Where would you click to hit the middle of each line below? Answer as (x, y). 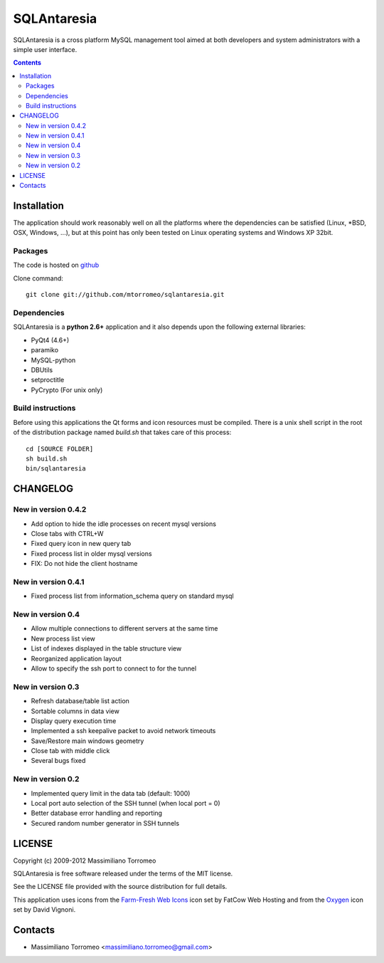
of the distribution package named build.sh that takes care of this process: (122, 432)
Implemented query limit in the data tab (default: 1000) (111, 793)
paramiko (45, 350)
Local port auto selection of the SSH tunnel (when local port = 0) (126, 803)
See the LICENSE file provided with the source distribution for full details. (120, 887)
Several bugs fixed (58, 761)
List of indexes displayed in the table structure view (106, 648)
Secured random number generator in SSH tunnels (105, 823)
